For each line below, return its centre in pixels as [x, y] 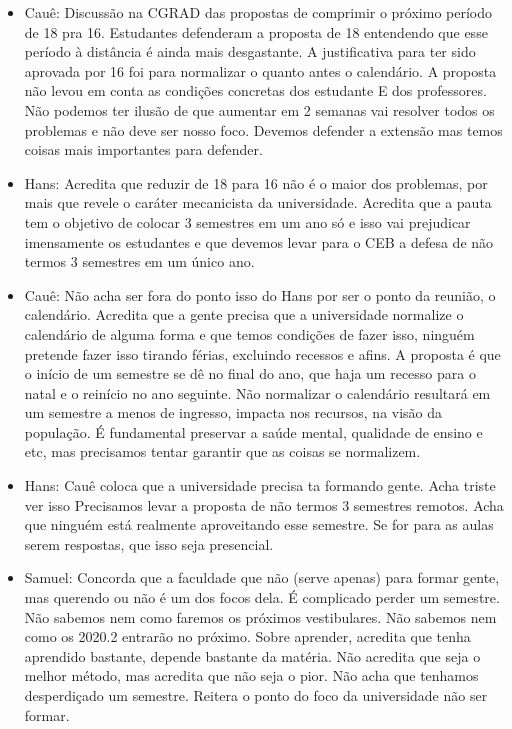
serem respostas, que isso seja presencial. [149, 543]
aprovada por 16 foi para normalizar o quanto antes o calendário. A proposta [260, 70]
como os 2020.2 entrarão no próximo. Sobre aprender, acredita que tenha [247, 636]
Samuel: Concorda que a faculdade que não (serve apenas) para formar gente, [262, 577]
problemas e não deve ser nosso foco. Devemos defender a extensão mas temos [263, 129]
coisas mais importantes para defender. [143, 149]
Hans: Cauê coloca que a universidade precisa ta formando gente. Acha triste [260, 485]
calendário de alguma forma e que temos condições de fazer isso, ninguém [249, 333]
